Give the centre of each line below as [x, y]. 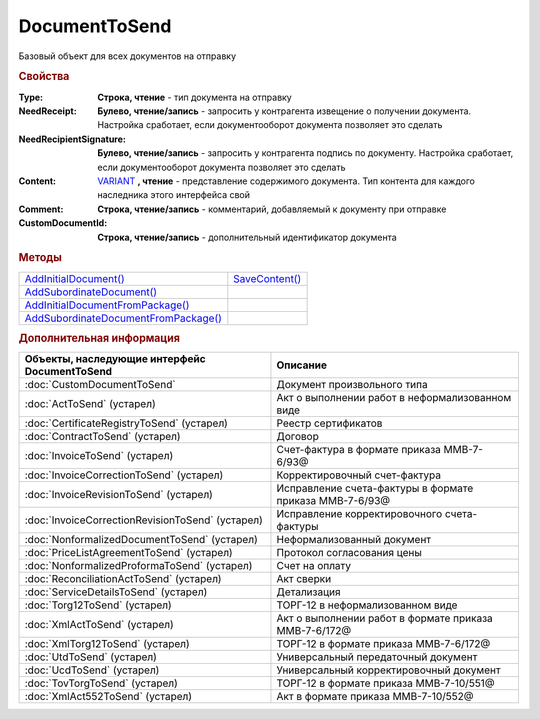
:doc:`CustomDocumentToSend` [100, 385]
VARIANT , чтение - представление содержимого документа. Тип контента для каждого [286, 181]
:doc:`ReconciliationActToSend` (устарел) [123, 579]
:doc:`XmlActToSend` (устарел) [99, 625]
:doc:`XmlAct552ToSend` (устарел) [108, 697]
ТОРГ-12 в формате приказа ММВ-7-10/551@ [385, 683]
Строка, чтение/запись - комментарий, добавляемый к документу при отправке [272, 209]
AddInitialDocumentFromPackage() [107, 305]
